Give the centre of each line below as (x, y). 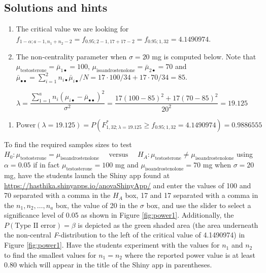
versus (119, 155)
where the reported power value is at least (190, 254)
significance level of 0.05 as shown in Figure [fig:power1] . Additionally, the (119, 215)
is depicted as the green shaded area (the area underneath (168, 225)
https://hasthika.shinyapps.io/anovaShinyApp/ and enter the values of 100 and (128, 185)
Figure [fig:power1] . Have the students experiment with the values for (112, 245)
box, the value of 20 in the (97, 205)
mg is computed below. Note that (204, 56)
